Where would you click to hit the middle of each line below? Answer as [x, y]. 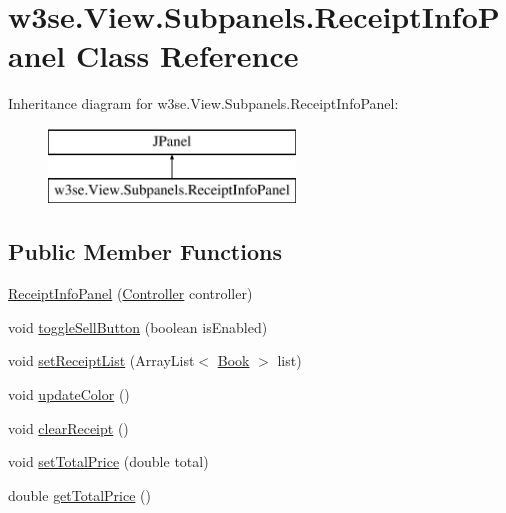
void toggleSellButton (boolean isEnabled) [138, 326]
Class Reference [187, 55]
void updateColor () [69, 394]
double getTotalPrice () [79, 494]
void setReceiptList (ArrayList [101, 360]
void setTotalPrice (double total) [108, 461]
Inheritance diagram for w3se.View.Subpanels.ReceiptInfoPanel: [203, 103]
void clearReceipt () [68, 427]
